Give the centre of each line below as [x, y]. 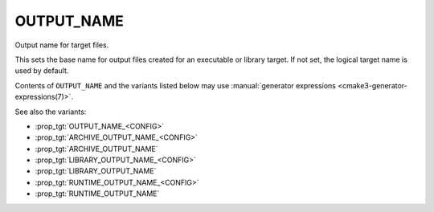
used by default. [42, 71]
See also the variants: [51, 112]
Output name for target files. [62, 45]
